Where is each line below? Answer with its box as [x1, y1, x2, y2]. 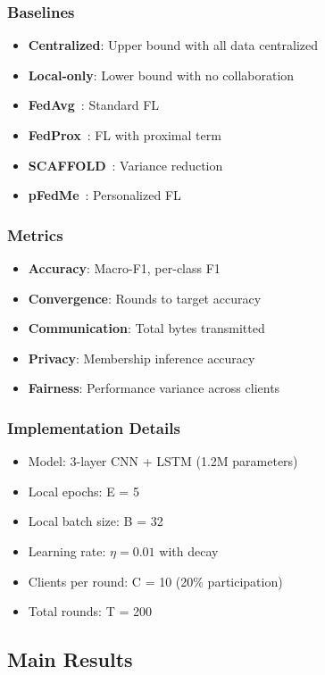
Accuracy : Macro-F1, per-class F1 [28, 259, 221, 277]
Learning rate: [28, 541, 106, 560]
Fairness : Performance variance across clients [28, 379, 280, 397]
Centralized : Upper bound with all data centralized [28, 36, 318, 54]
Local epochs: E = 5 [28, 481, 139, 500]
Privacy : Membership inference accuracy [28, 348, 255, 367]
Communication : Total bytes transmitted [28, 319, 265, 337]
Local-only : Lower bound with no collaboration [28, 65, 295, 84]
